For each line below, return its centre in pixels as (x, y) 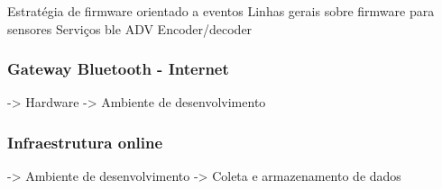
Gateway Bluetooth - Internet (118, 69)
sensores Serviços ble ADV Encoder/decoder (130, 28)
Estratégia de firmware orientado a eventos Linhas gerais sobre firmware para (221, 11)
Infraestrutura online (85, 142)
